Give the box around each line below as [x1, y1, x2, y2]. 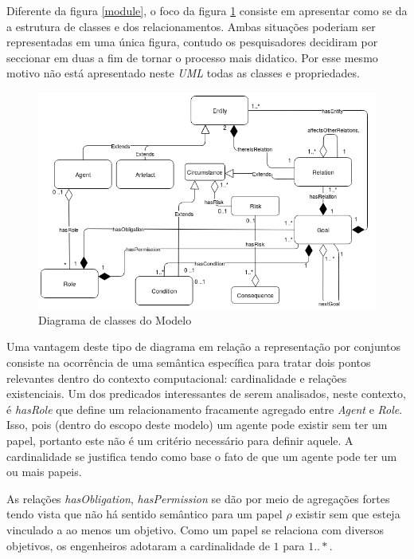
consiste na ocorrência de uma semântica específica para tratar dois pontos [6, 354, 371, 371]
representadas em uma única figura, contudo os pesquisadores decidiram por [6, 33, 378, 50]
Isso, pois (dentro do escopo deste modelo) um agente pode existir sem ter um [6, 416, 388, 433]
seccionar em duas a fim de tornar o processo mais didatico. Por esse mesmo [6, 49, 378, 65]
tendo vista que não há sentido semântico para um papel [6, 506, 283, 522]
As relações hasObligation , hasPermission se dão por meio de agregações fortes [6, 490, 390, 506]
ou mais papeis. [6, 463, 82, 480]
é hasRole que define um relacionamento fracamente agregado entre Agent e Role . [6, 400, 403, 417]
